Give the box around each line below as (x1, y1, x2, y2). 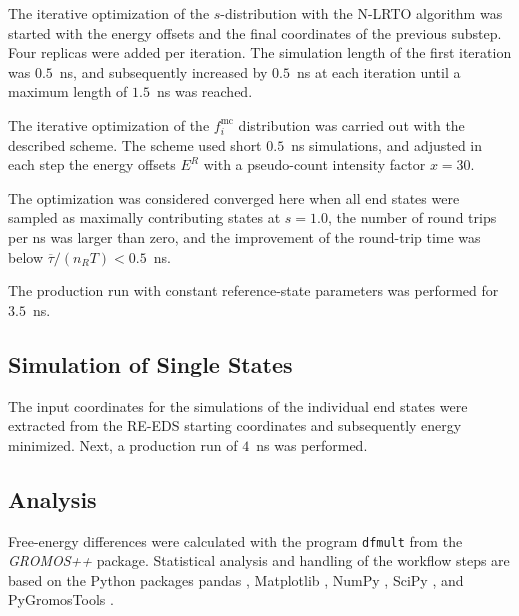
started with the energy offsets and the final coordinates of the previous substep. (8, 22, 502, 43)
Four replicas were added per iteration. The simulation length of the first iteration (8, 42, 512, 63)
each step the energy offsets (8, 154, 176, 175)
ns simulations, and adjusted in (291, 134, 483, 155)
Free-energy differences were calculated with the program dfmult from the (8, 530, 463, 551)
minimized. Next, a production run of (8, 434, 238, 455)
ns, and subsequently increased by (59, 61, 268, 82)
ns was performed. (256, 434, 368, 455)
